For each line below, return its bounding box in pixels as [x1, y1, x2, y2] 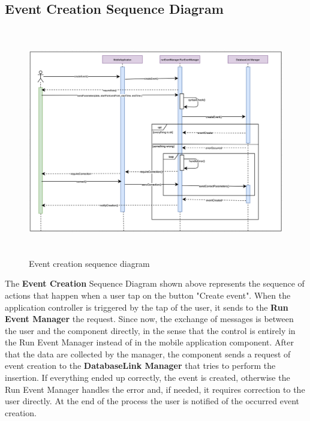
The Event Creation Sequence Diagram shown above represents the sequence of [5, 277, 305, 290]
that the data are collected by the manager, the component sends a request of [5, 347, 291, 360]
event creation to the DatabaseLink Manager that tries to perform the [5, 359, 276, 372]
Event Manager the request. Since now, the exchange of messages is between [5, 312, 294, 325]
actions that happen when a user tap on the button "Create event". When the [5, 288, 291, 301]
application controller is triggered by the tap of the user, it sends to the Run [5, 300, 288, 313]
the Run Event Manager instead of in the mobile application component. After [5, 336, 294, 348]
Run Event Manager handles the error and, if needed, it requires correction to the [5, 383, 305, 395]
